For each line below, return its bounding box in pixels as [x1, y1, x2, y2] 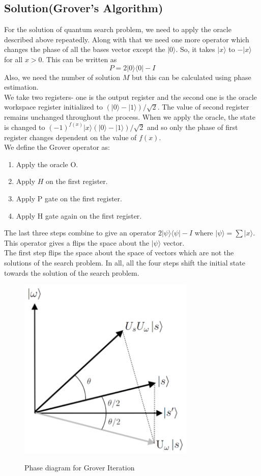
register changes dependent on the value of [4, 131, 137, 142]
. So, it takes [176, 44, 215, 55]
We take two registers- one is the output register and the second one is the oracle [4, 91, 257, 102]
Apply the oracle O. [16, 158, 78, 169]
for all [4, 54, 23, 64]
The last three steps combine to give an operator [4, 227, 156, 238]
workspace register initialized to [4, 101, 103, 112]
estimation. [4, 82, 39, 92]
